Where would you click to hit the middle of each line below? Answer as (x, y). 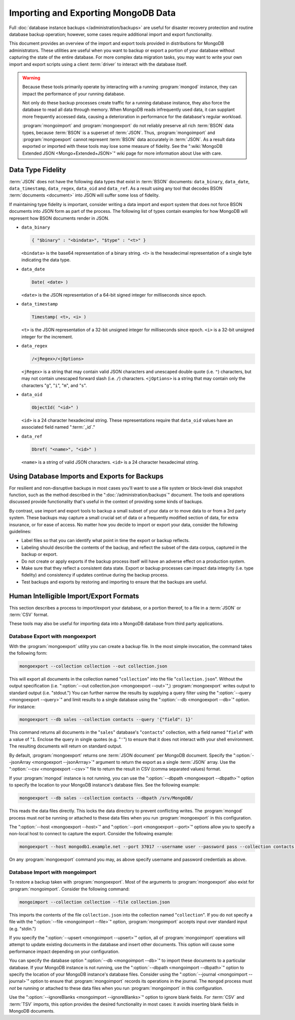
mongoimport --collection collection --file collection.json (95, 902)
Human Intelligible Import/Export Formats (74, 596)
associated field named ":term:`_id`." (58, 427)
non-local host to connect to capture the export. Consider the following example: (91, 834)
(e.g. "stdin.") (23, 928)
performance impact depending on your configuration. (64, 952)
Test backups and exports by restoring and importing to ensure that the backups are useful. (114, 582)
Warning (31, 78)
